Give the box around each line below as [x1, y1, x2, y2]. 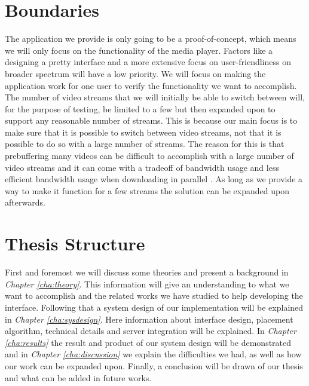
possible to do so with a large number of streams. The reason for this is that [5, 137, 284, 150]
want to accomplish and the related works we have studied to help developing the [5, 289, 303, 302]
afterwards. [5, 196, 45, 209]
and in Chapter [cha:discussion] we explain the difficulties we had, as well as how [5, 348, 302, 360]
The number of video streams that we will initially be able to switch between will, [5, 91, 305, 103]
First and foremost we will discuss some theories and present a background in [5, 266, 289, 278]
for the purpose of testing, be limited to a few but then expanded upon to [5, 102, 276, 115]
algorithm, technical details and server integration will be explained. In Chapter [5, 324, 296, 337]
